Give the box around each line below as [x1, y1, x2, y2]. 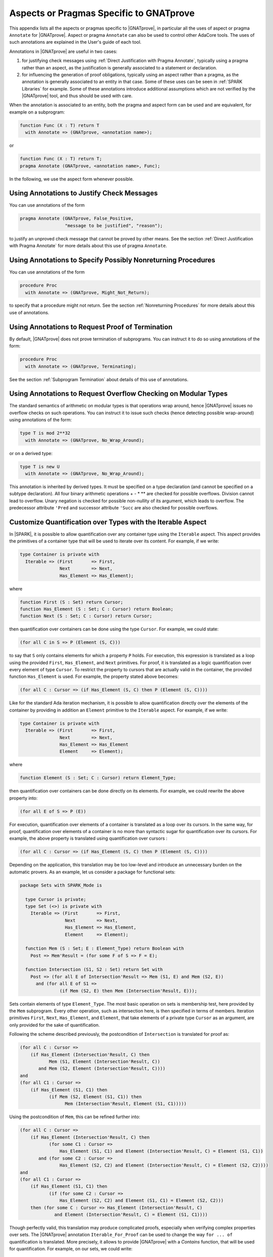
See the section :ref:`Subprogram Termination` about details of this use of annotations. [9, 376, 189, 382]
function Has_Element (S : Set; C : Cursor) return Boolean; [20, 606, 174, 612]
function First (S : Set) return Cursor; [20, 599, 123, 605]
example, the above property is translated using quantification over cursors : [9, 835, 168, 842]
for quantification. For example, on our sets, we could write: [9, 1246, 133, 1252]
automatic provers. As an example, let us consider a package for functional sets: [9, 869, 176, 875]
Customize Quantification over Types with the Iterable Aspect [9, 518, 207, 526]
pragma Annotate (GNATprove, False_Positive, [20, 216, 134, 221]
